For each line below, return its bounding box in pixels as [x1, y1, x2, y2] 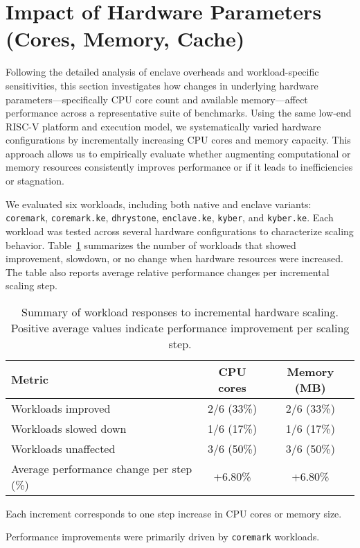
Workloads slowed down [11, 420, 127, 436]
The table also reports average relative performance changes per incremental [6, 264, 330, 279]
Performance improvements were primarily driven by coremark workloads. [6, 529, 320, 544]
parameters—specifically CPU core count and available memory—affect [6, 92, 308, 106]
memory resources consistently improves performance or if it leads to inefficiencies [6, 160, 353, 174]
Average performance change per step [11, 460, 192, 477]
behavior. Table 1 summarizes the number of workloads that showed [6, 237, 296, 252]
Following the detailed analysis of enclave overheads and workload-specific [6, 65, 319, 79]
